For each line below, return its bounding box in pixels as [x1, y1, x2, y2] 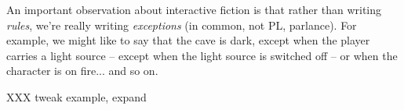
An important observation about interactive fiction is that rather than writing [6, 2, 382, 17]
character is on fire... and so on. [6, 62, 158, 79]
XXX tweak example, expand [6, 88, 147, 105]
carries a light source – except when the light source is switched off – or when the [6, 47, 398, 63]
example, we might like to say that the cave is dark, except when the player [6, 32, 370, 48]
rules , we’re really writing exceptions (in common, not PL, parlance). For [6, 16, 357, 33]
